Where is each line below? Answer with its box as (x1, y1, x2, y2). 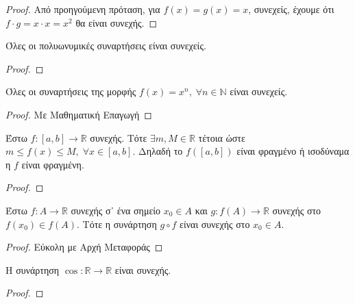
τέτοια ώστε (198, 130, 245, 144)
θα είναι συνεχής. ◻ (75, 15, 158, 29)
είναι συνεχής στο (180, 216, 250, 231)
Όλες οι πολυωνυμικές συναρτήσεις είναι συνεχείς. (5, 38, 206, 53)
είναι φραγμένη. (21, 157, 84, 171)
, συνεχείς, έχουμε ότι (248, 2, 334, 16)
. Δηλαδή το (132, 144, 183, 158)
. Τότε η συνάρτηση (76, 216, 157, 231)
